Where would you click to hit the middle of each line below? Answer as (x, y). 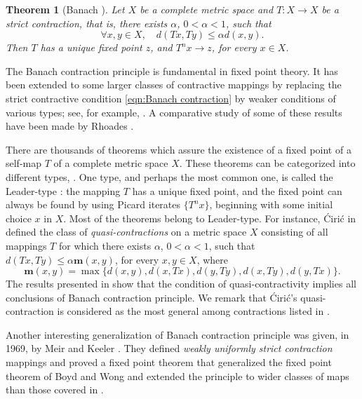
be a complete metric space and (207, 9)
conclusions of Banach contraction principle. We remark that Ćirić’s (152, 297)
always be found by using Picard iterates (93, 204)
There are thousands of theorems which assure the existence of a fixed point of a (179, 149)
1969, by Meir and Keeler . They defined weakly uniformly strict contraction (169, 348)
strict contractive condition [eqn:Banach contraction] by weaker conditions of (171, 98)
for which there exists (105, 245)
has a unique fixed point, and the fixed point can (237, 190)
